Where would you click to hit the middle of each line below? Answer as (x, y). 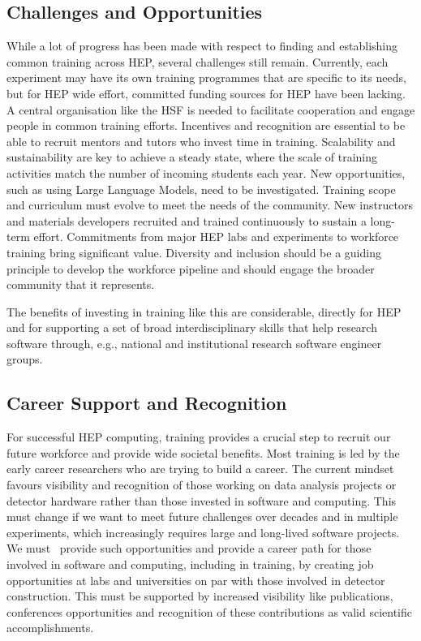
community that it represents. (81, 284)
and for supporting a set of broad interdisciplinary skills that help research (192, 327)
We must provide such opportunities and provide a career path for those (189, 548)
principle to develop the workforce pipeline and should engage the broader (191, 268)
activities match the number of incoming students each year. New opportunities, (206, 172)
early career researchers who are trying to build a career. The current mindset (200, 469)
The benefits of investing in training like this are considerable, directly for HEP (204, 311)
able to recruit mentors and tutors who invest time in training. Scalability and (201, 141)
